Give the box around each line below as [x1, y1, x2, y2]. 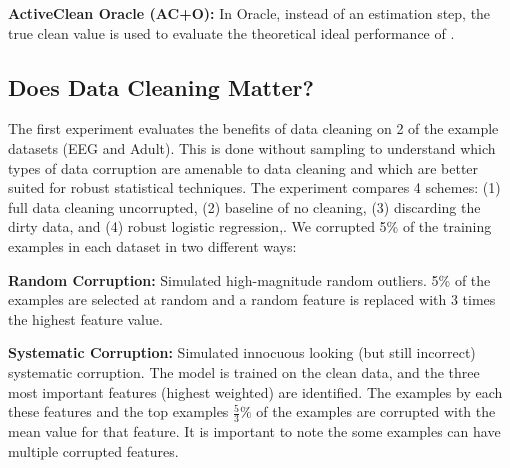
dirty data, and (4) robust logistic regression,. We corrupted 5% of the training [8, 216, 492, 237]
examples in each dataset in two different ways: [8, 235, 297, 256]
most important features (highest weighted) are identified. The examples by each [8, 381, 503, 402]
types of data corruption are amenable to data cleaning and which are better [8, 157, 479, 178]
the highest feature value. [8, 308, 163, 329]
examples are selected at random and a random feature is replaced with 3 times [8, 289, 496, 310]
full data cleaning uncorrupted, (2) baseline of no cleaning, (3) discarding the [8, 196, 481, 217]
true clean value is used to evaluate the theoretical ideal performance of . [8, 22, 455, 43]
